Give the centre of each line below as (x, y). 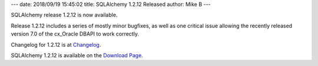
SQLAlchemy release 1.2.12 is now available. (64, 15)
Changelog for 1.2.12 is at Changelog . (56, 44)
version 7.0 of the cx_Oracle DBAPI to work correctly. (75, 34)
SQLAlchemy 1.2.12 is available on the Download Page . (77, 55)
